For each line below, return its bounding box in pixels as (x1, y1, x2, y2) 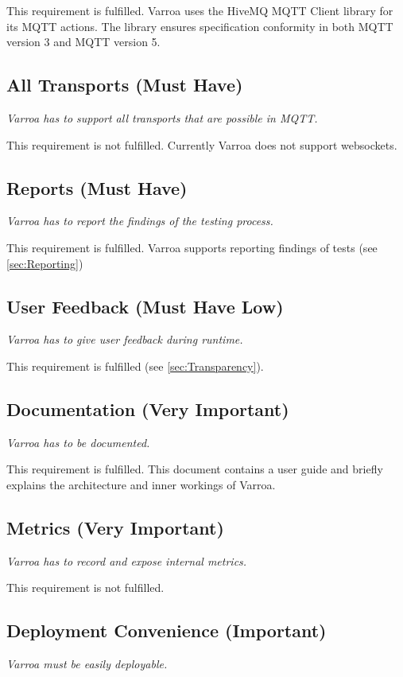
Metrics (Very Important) (6, 515, 224, 539)
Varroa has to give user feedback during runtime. (6, 331, 243, 348)
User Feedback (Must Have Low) (6, 294, 284, 318)
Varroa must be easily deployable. (6, 656, 168, 672)
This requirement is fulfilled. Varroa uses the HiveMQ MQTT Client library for (6, 2, 393, 18)
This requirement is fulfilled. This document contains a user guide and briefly (6, 461, 383, 477)
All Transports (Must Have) (6, 72, 243, 97)
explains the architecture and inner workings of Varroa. (6, 476, 276, 492)
